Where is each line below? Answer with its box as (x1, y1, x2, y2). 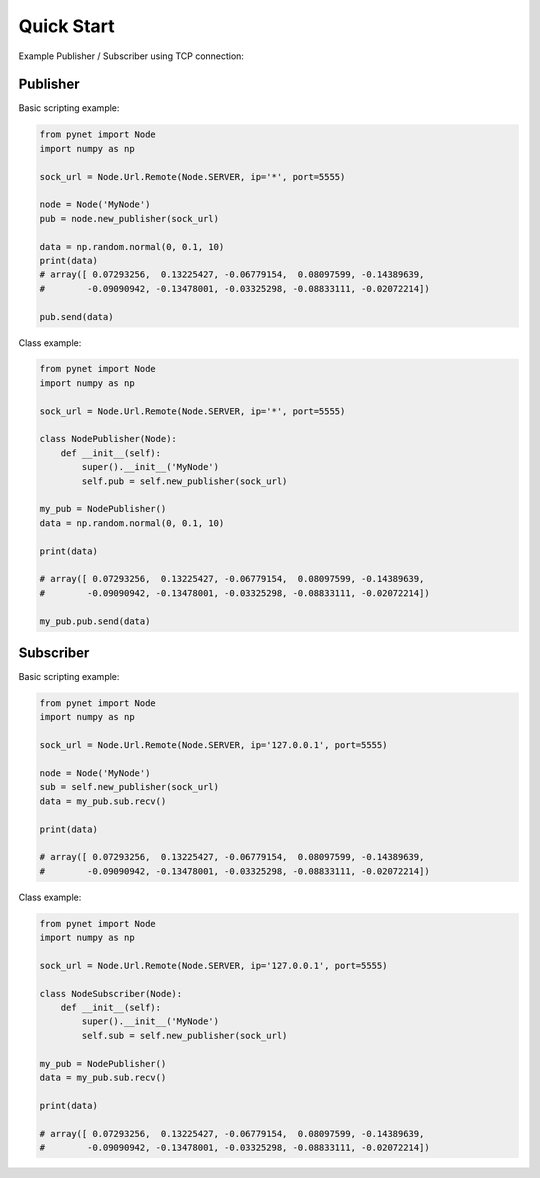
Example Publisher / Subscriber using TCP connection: (18, 50, 245, 62)
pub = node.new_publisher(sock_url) (39, 213, 220, 224)
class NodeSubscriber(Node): (39, 988, 183, 999)
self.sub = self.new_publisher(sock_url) (81, 1030, 288, 1041)
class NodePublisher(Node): (39, 433, 177, 445)
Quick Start (18, 15, 115, 37)
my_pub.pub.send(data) (39, 615, 151, 627)
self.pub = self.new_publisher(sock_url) (81, 475, 288, 487)
